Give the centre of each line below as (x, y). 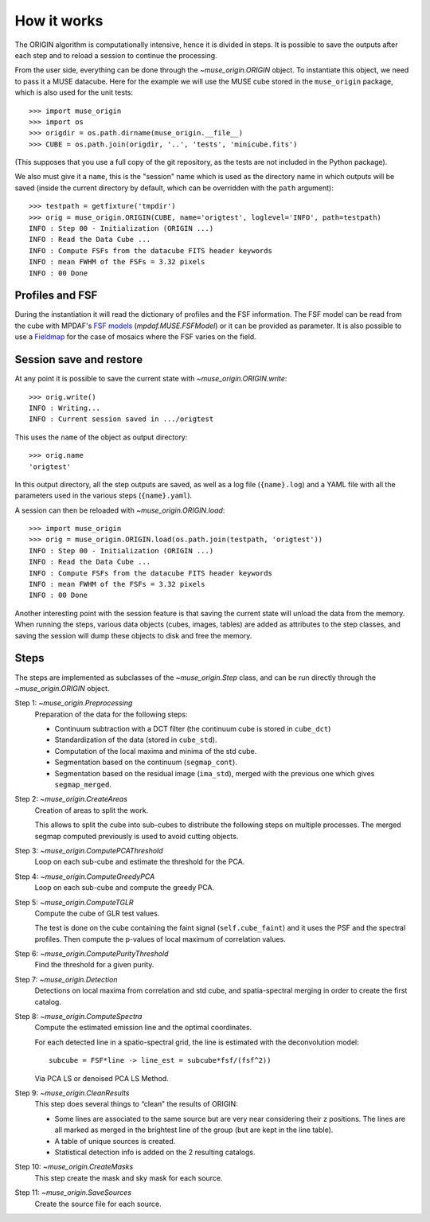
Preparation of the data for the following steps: (111, 714)
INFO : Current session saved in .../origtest (121, 419)
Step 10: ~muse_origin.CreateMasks (74, 1167)
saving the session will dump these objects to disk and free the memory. (133, 635)
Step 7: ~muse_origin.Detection (66, 979)
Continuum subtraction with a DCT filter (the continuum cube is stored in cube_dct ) (193, 729)
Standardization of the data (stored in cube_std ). (136, 740)
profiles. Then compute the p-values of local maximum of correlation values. (160, 939)
